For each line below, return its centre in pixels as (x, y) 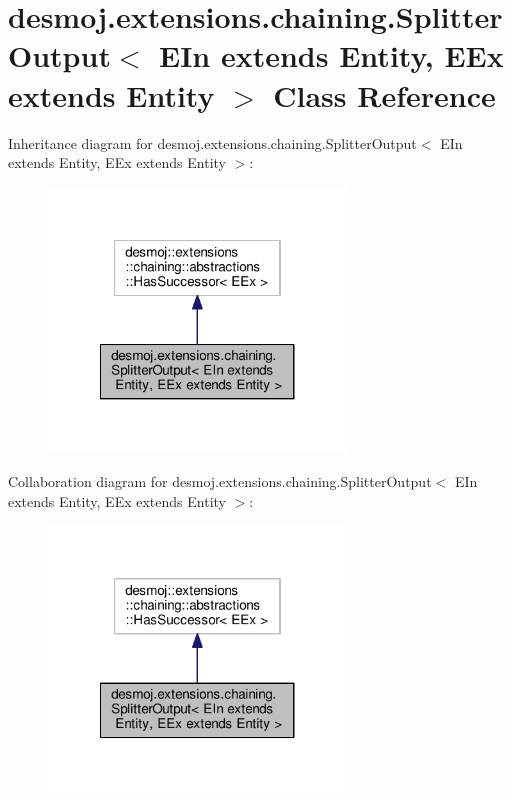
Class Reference (384, 94)
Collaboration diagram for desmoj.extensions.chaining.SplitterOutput (220, 480)
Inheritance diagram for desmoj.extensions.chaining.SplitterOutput (212, 142)
